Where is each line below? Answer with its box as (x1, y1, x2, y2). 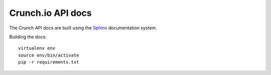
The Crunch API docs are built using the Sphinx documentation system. (9, 25, 158, 31)
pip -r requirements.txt (18, 60, 79, 65)
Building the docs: (9, 34, 47, 40)
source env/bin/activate (18, 52, 79, 58)
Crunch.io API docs (9, 7, 92, 18)
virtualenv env (18, 45, 56, 51)
